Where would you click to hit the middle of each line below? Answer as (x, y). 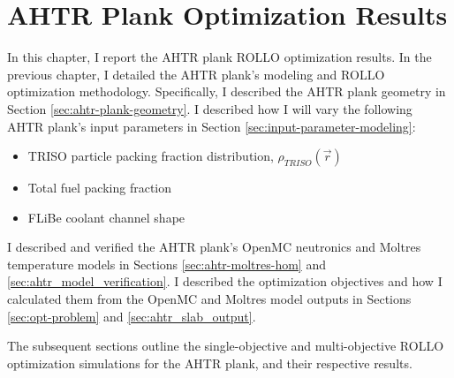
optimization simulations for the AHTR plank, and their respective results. (210, 363)
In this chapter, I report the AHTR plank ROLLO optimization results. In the (219, 57)
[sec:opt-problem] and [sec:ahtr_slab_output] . (132, 316)
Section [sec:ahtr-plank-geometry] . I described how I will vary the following (210, 108)
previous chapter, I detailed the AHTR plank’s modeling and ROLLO (196, 74)
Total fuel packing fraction (100, 188)
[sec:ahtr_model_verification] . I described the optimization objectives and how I (225, 281)
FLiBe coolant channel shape (106, 217)
